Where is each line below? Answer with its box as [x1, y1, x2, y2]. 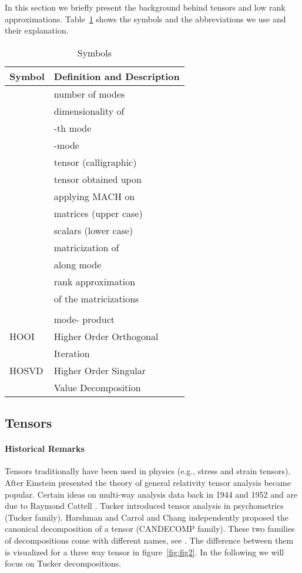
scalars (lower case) [53, 223, 133, 237]
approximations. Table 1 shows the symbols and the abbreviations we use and [5, 12, 286, 25]
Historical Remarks [5, 442, 85, 455]
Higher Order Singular [53, 363, 146, 377]
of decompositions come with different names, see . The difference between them [5, 534, 294, 546]
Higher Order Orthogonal [53, 329, 159, 343]
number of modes [53, 86, 125, 101]
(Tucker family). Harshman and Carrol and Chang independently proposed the [5, 511, 289, 523]
